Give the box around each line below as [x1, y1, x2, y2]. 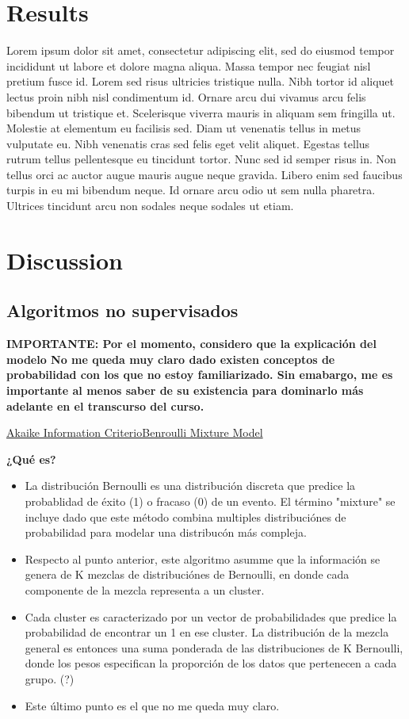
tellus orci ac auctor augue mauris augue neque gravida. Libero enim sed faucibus [6, 166, 403, 182]
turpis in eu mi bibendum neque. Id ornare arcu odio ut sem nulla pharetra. [6, 182, 376, 198]
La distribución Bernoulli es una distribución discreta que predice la [25, 477, 356, 494]
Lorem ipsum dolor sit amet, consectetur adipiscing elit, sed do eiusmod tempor [6, 42, 395, 59]
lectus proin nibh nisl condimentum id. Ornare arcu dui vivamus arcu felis [6, 88, 366, 105]
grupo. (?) [25, 670, 75, 686]
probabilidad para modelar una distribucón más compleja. [25, 524, 307, 541]
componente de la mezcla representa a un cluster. [25, 581, 265, 598]
